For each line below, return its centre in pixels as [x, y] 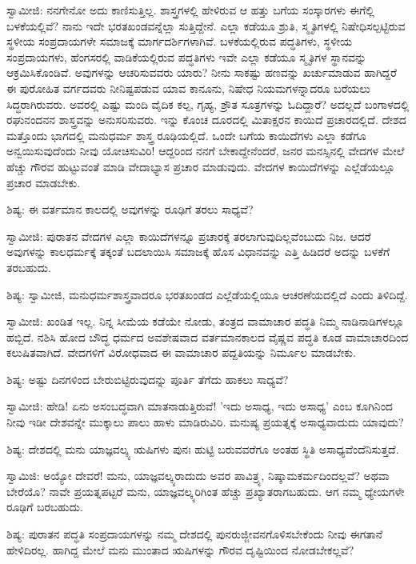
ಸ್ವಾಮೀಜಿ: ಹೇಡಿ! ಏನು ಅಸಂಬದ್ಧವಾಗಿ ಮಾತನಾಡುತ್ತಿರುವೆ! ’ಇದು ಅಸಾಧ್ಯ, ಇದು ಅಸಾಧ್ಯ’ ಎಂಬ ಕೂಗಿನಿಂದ [200, 406]
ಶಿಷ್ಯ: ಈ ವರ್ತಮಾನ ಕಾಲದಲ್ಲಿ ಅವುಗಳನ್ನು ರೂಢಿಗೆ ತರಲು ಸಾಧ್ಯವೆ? [130, 209]
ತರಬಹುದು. [29, 267]
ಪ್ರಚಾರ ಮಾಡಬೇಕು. [44, 182]
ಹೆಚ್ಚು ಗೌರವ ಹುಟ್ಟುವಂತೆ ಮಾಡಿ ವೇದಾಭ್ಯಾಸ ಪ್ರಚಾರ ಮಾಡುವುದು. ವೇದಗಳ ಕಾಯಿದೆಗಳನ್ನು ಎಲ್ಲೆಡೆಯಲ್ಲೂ [201, 166]
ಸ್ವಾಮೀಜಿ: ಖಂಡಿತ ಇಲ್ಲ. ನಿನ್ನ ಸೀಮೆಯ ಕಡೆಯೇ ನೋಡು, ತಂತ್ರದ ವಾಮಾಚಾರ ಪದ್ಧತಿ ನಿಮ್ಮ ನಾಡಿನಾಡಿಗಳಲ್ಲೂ [205, 321]
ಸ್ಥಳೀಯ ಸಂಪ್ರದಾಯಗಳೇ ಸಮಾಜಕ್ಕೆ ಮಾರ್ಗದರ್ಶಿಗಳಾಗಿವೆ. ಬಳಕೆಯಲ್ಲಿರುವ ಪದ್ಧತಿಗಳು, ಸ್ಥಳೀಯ [179, 41]
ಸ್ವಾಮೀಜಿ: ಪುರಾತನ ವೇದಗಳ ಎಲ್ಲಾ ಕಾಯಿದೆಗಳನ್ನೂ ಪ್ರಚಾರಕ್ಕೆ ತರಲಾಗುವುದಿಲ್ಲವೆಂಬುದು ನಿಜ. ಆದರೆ [189, 236]
